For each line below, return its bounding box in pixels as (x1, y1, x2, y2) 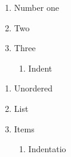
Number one (14, 1, 59, 13)
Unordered (14, 82, 53, 94)
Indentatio (28, 143, 66, 155)
